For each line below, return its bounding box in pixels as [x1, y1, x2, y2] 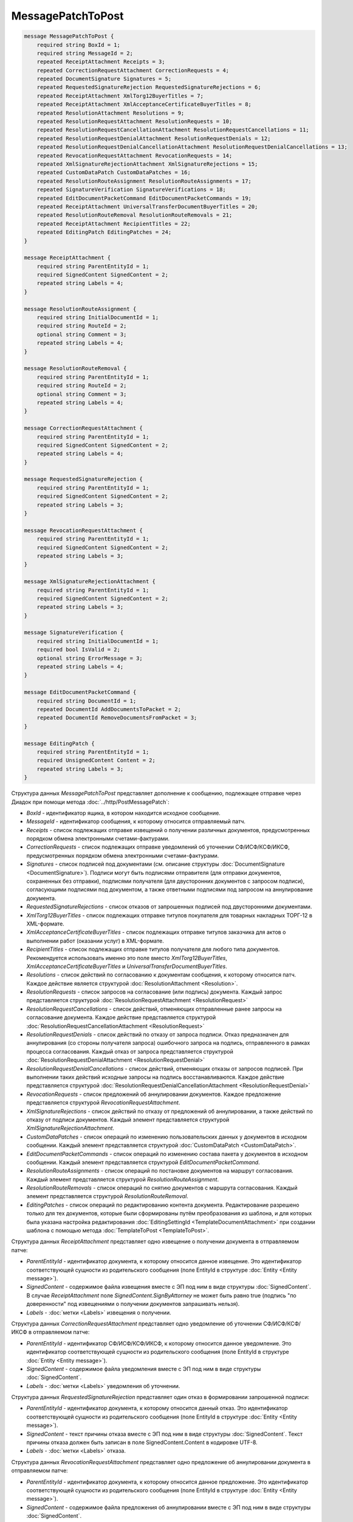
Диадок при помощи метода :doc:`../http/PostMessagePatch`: [11, 798, 170, 805]
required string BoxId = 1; [36, 41, 121, 48]
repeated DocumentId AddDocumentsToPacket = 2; [36, 706, 182, 712]
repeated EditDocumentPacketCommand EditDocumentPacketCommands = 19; [36, 195, 252, 202]
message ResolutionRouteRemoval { [24, 365, 127, 372]
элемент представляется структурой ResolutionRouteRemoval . [26, 1193, 188, 1200]
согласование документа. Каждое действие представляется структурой [26, 1014, 216, 1021]
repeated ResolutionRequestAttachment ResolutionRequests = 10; [36, 118, 233, 125]
